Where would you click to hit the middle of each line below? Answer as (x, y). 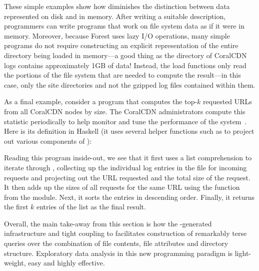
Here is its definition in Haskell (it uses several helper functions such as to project (129, 131)
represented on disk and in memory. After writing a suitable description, (115, 16)
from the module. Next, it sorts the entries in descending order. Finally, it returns (129, 197)
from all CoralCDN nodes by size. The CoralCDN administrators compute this (125, 111)
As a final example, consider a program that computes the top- (101, 101)
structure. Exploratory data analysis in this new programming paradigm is (118, 253)
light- (243, 253)
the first (16, 207)
